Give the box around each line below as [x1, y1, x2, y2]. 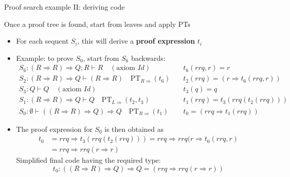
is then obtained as [104, 123, 164, 134]
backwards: [131, 52, 166, 63]
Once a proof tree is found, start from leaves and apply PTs [4, 18, 191, 29]
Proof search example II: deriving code [4, 2, 125, 12]
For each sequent [16, 36, 69, 46]
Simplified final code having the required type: [16, 155, 161, 165]
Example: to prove [16, 52, 74, 63]
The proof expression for [16, 123, 93, 134]
